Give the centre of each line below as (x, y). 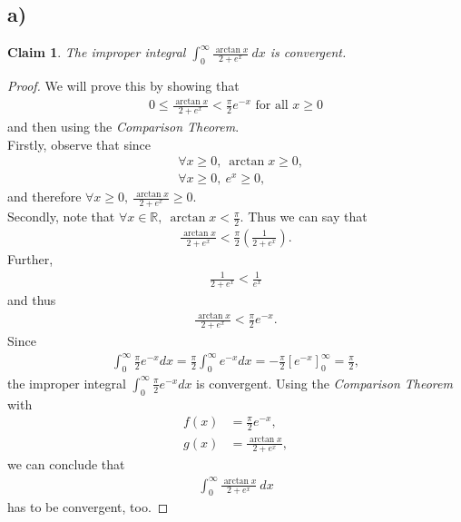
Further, (30, 258)
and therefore (44, 197)
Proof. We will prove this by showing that (123, 85)
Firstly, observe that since (79, 144)
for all (272, 106)
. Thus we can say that (304, 217)
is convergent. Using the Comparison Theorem (324, 383)
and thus (32, 299)
